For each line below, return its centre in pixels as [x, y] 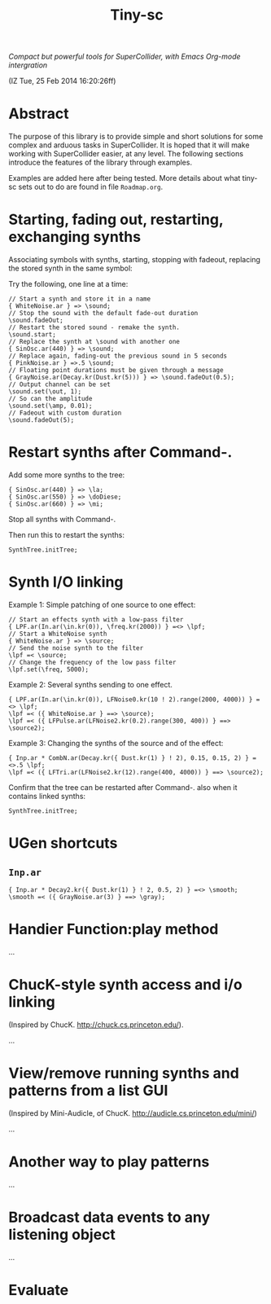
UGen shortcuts [63, 843]
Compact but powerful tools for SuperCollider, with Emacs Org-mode [125, 57]
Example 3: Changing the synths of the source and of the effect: [116, 743]
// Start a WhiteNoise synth [58, 634]
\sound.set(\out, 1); [45, 392]
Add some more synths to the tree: [67, 475]
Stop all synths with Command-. [62, 519]
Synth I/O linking [66, 582]
